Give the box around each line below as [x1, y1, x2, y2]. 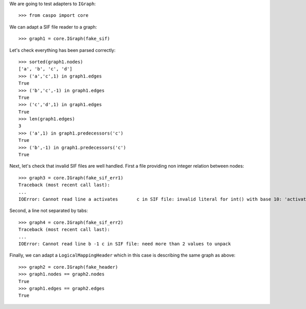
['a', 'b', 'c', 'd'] [18, 66, 72, 72]
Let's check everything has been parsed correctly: [9, 47, 116, 53]
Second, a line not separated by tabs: [9, 208, 88, 214]
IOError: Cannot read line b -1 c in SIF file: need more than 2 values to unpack [18, 241, 231, 247]
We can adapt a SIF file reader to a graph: [9, 23, 97, 30]
